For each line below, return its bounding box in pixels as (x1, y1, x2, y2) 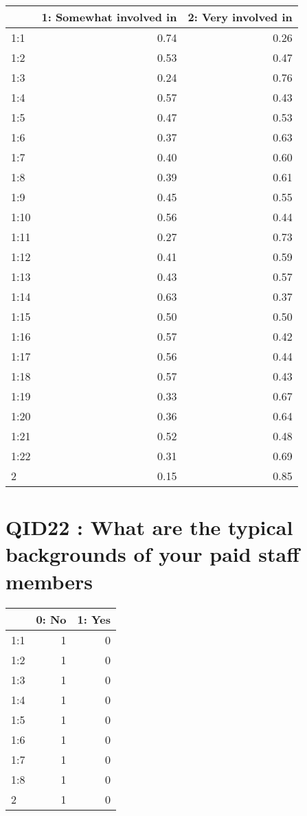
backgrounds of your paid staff (5, 540, 300, 568)
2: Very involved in (187, 9, 293, 25)
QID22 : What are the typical (5, 513, 293, 541)
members (5, 567, 93, 595)
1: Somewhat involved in (41, 9, 177, 25)
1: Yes (77, 611, 111, 627)
